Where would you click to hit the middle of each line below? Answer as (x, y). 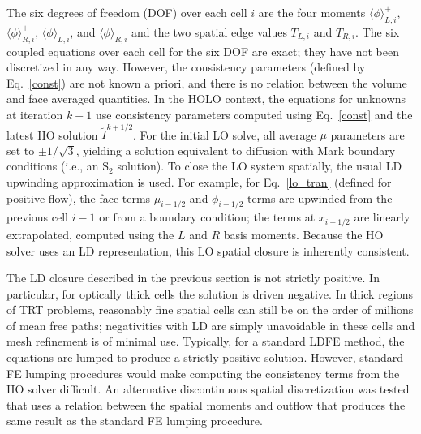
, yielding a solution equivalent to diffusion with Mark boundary (236, 150)
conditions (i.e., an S (58, 166)
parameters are (367, 134)
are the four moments (312, 12)
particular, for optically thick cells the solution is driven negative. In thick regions (210, 293)
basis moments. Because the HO (303, 234)
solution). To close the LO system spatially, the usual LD (260, 166)
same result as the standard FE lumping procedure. (135, 421)
